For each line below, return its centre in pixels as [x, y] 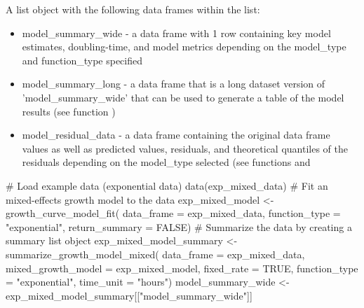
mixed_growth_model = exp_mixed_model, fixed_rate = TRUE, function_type [182, 268]
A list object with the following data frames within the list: [133, 9]
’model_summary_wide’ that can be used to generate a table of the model [183, 97]
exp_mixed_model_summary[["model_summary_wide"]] [129, 295]
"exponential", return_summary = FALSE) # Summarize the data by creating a [179, 226]
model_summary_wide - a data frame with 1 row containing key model [176, 33]
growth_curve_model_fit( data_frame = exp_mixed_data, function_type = [173, 213]
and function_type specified [82, 60]
